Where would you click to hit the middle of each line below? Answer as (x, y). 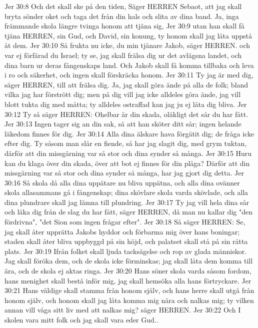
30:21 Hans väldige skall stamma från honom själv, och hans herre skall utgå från (129, 290)
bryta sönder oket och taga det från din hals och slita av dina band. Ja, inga (122, 16)
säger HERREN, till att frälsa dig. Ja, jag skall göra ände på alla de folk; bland (126, 84)
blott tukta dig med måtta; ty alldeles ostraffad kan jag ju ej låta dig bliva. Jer (126, 104)
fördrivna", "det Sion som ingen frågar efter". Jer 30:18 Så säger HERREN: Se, (125, 222)
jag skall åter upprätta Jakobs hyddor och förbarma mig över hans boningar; (122, 231)
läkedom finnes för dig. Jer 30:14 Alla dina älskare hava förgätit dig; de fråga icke (129, 133)
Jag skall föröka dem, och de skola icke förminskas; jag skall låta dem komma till (129, 261)
